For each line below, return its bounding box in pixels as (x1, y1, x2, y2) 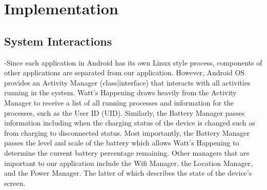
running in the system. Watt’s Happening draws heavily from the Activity (4, 87, 237, 98)
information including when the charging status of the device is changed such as (4, 117, 255, 128)
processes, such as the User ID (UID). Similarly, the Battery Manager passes (4, 107, 245, 118)
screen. (4, 177, 26, 188)
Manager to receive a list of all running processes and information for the (4, 97, 234, 108)
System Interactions (4, 33, 112, 49)
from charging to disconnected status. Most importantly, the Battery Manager (4, 127, 250, 138)
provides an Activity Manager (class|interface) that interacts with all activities (4, 77, 251, 88)
